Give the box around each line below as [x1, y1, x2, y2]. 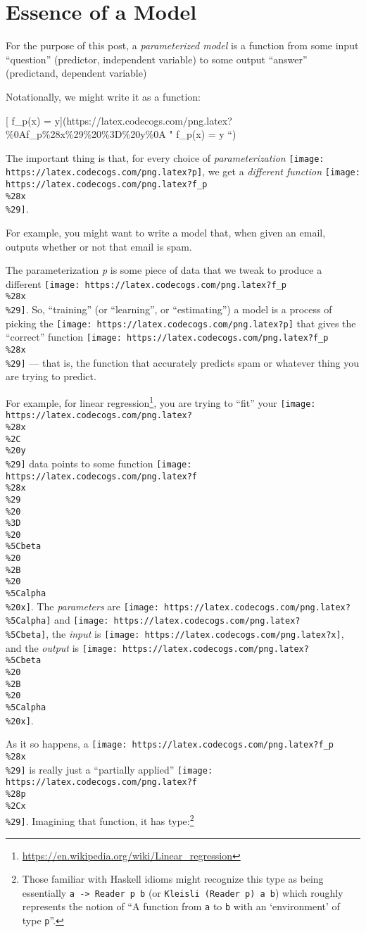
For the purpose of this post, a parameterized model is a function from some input [6, 38, 359, 53]
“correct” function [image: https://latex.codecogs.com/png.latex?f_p [6, 329, 329, 344]
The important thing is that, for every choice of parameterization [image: [6, 150, 324, 165]
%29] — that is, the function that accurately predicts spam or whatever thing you [6, 355, 359, 370]
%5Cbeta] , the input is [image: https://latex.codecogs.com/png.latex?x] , [6, 626, 344, 641]
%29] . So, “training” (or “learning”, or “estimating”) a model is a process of [6, 302, 332, 317]
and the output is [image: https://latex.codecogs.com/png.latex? [6, 640, 309, 655]
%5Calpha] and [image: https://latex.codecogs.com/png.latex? [6, 612, 301, 627]
